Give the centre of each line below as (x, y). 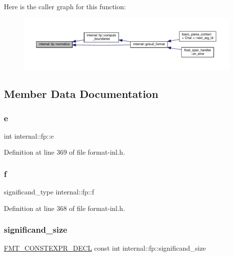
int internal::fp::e (29, 136)
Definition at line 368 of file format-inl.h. (65, 208)
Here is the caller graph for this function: (65, 6)
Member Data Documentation (81, 94)
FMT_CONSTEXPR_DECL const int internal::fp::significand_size (105, 248)
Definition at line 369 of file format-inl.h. (65, 152)
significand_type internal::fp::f (49, 192)
